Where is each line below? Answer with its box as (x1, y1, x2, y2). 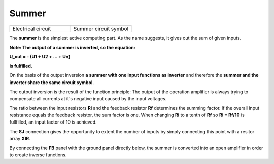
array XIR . (9, 136, 30, 142)
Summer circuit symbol (73, 25, 129, 32)
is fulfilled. (9, 63, 32, 69)
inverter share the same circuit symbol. (9, 79, 94, 86)
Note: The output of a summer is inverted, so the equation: (9, 44, 135, 50)
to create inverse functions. (9, 152, 67, 158)
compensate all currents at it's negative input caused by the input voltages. (9, 96, 167, 102)
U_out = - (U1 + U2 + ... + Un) (9, 54, 71, 60)
